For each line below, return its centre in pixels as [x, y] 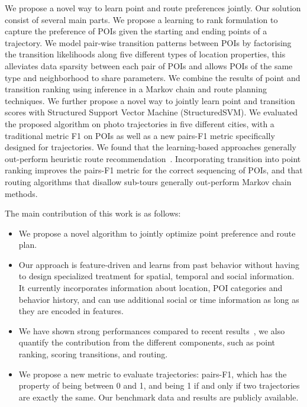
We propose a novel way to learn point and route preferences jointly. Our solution [153, 8]
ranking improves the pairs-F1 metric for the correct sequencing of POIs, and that [154, 170]
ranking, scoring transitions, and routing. [93, 354]
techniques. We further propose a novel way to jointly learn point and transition [150, 100]
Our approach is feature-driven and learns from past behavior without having [159, 264]
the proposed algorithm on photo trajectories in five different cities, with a [140, 123]
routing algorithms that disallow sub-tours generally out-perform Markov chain [148, 181]
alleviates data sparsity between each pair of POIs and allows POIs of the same [149, 65]
